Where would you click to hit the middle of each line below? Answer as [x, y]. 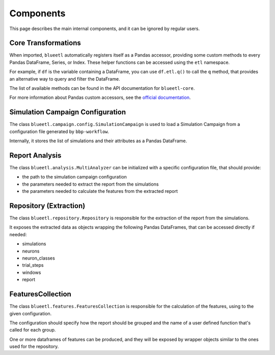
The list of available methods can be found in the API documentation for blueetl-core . [102, 88]
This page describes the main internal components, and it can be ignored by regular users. [105, 29]
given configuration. [31, 313]
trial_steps [33, 265]
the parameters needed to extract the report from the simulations [90, 184]
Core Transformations [45, 43]
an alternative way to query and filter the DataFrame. [65, 79]
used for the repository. [34, 346]
